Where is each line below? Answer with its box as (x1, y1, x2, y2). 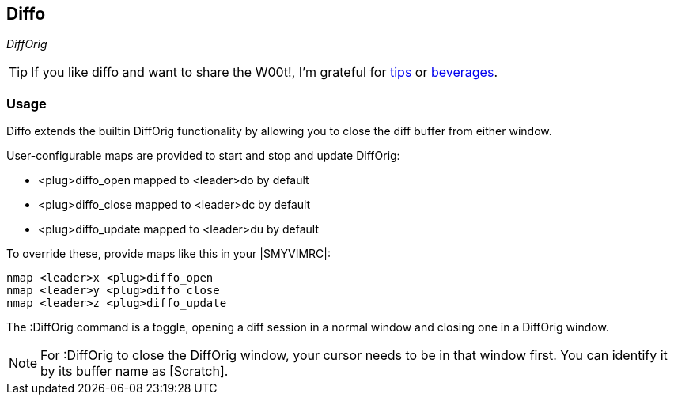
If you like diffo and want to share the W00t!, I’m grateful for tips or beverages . (31, 64, 498, 81)
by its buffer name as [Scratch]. (40, 363, 229, 380)
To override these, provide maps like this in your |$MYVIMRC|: (6, 247, 331, 261)
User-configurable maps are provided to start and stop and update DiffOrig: (6, 149, 400, 163)
